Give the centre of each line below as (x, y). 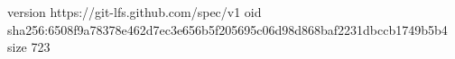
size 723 (29, 47)
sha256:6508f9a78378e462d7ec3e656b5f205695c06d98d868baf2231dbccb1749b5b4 (227, 29)
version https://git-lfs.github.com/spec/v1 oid (135, 12)
